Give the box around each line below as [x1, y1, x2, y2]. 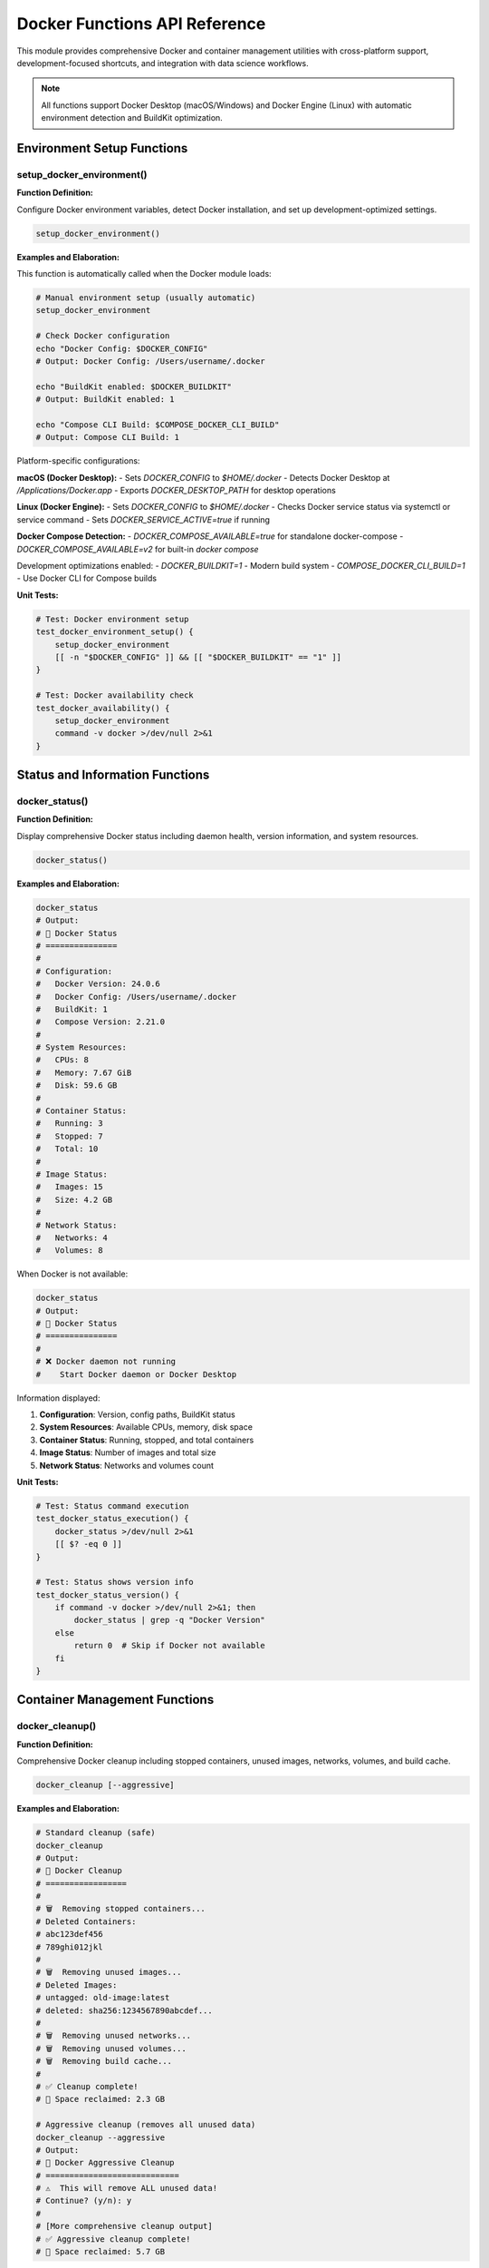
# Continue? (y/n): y [35, 2195, 132, 2206]
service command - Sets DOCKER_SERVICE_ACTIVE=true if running [16, 513, 271, 525]
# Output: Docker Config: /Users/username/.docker [35, 356, 266, 367]
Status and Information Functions [16, 767, 210, 783]
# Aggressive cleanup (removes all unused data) [35, 2119, 256, 2130]
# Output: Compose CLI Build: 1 [35, 432, 180, 443]
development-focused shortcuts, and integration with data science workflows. [16, 57, 309, 68]
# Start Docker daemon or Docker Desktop [35, 1369, 237, 1379]
